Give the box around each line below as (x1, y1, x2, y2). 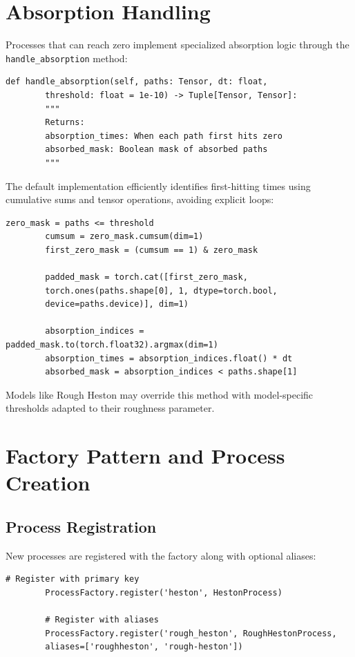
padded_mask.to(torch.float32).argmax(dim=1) (6, 340, 218, 350)
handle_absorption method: (6, 50, 128, 65)
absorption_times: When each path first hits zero (45, 131, 282, 141)
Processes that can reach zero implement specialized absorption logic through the (6, 37, 349, 52)
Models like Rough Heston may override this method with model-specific (6, 387, 314, 401)
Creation (6, 468, 90, 497)
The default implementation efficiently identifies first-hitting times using (6, 178, 311, 193)
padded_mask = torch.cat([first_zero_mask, (45, 272, 248, 283)
